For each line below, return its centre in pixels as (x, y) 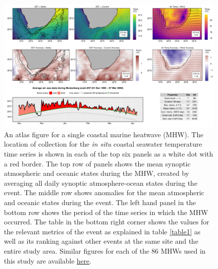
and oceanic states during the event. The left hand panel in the (100, 202)
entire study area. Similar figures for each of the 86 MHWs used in (105, 250)
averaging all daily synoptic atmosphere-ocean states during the (101, 183)
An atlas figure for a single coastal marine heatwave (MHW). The (104, 134)
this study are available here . (48, 260)
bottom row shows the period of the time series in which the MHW (106, 212)
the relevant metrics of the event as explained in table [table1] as (102, 231)
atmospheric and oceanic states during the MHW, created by (97, 173)
